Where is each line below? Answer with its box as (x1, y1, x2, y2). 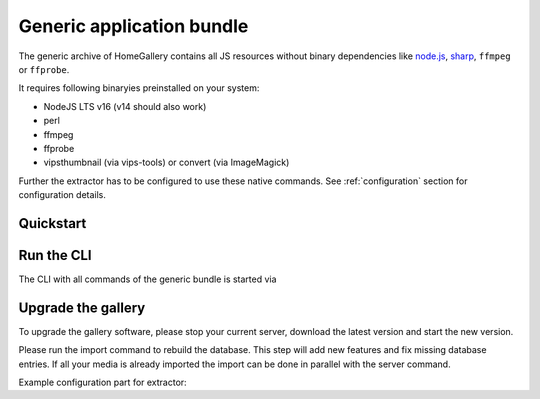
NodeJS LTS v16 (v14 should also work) (43, 100, 207, 112)
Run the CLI (18, 246, 92, 264)
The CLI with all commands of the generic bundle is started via (18, 273, 277, 285)
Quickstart (18, 215, 87, 232)
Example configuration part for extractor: (18, 376, 187, 389)
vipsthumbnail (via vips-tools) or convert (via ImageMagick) (43, 156, 290, 169)
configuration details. (18, 189, 107, 201)
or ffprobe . (18, 63, 70, 75)
